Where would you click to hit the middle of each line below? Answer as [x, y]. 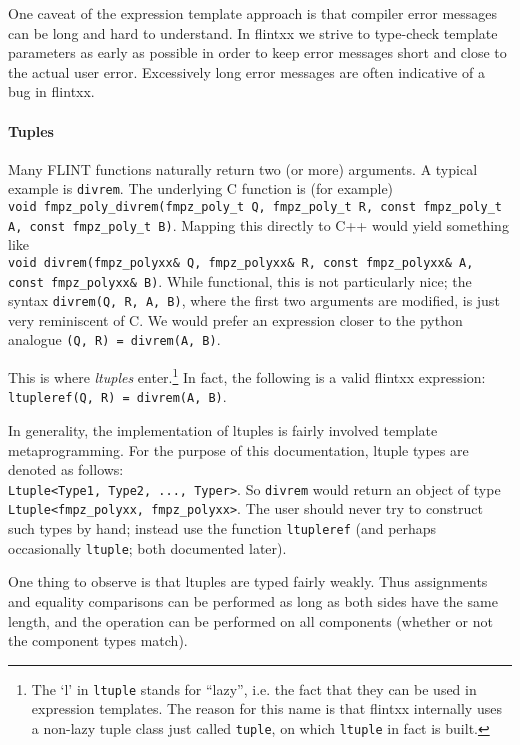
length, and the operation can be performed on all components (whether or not [250, 620]
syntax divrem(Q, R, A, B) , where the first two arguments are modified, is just [254, 300]
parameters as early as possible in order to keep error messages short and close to [257, 52]
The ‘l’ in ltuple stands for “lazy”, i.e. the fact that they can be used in [254, 688]
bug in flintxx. [51, 91]
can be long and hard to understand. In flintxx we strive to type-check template [253, 32]
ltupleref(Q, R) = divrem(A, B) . [117, 396]
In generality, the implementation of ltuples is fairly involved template [223, 430]
